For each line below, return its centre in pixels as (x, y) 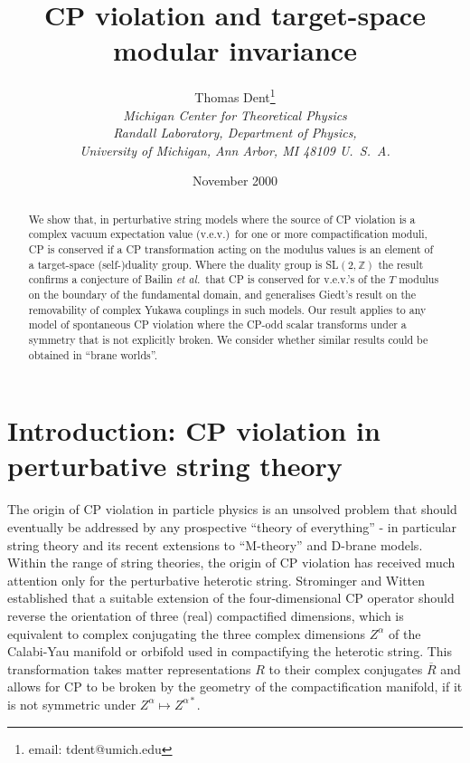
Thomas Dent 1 (235, 95)
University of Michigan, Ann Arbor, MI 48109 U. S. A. (235, 150)
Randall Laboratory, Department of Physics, (235, 133)
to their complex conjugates (346, 668)
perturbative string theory (175, 466)
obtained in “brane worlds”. (93, 354)
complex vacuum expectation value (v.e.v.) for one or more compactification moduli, (228, 234)
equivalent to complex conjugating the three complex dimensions (187, 633)
